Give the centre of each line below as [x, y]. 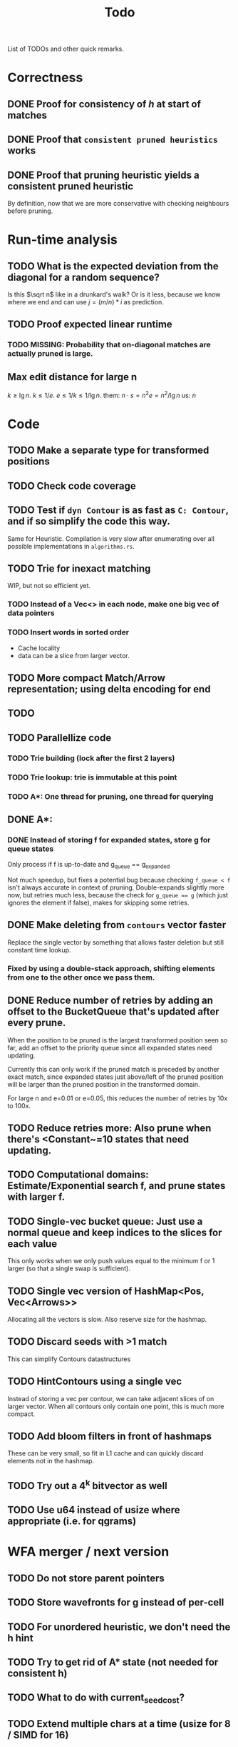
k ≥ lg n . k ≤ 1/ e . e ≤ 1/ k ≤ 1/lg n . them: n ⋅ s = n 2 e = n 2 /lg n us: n [102, 395]
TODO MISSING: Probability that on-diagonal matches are [109, 345]
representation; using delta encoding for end [109, 689]
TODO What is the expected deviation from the [113, 266]
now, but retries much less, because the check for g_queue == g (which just [118, 895]
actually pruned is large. [51, 354]
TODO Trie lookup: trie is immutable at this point [92, 777]
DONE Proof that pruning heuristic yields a [103, 175]
